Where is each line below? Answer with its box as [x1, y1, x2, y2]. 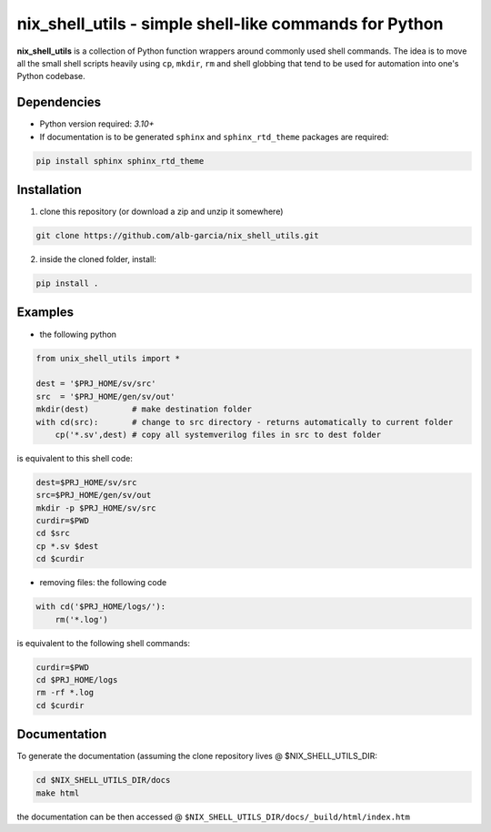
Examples [16, 305, 75, 320]
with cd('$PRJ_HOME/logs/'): [35, 602, 166, 612]
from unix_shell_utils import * [35, 353, 181, 363]
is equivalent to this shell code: [16, 452, 134, 463]
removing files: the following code [39, 577, 167, 588]
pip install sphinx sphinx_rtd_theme [35, 156, 205, 166]
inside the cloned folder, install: [39, 254, 156, 265]
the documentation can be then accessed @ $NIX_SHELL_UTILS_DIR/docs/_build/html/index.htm [16, 811, 411, 822]
